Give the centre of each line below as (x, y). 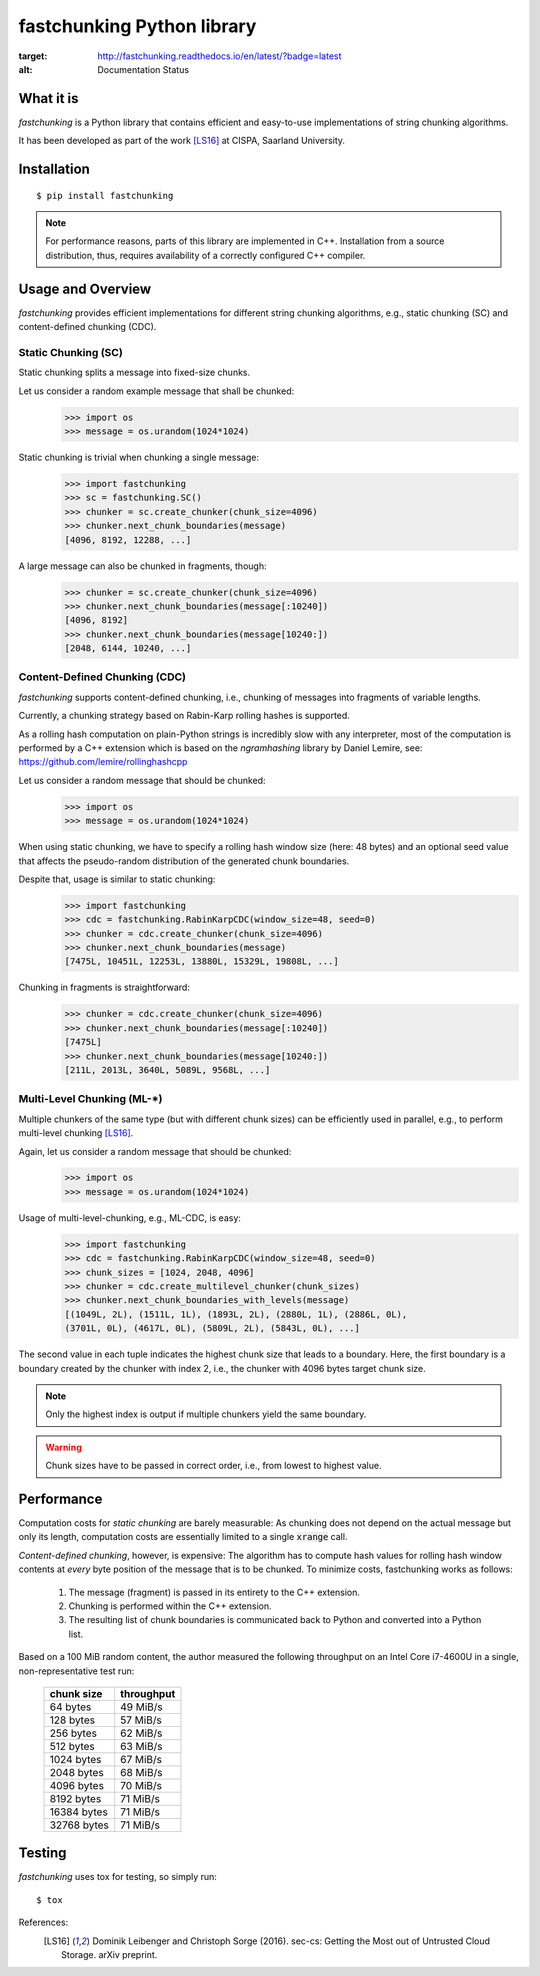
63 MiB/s (141, 1746)
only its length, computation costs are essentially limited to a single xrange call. (183, 1537)
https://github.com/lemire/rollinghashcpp (103, 762)
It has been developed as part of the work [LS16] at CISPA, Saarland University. (181, 141)
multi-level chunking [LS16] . (76, 1133)
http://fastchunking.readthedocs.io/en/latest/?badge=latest (219, 56)
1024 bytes (75, 1759)
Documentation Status (143, 69)
